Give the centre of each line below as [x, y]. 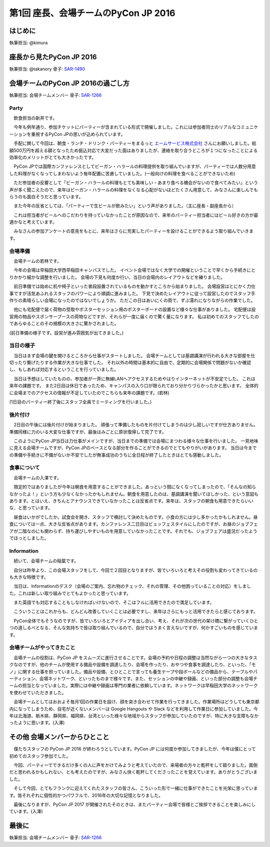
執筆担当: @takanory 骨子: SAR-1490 [47, 69]
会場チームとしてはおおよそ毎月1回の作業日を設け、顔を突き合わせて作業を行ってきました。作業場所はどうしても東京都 [136, 702]
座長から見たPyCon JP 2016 [53, 57]
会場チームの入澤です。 [37, 478]
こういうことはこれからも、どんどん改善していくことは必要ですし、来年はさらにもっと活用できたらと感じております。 [135, 612]
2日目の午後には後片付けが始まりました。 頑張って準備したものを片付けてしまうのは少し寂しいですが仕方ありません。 [135, 425]
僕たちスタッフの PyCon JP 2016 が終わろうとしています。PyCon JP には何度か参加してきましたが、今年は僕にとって [134, 749]
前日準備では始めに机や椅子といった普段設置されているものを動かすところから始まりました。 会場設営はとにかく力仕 [134, 286]
